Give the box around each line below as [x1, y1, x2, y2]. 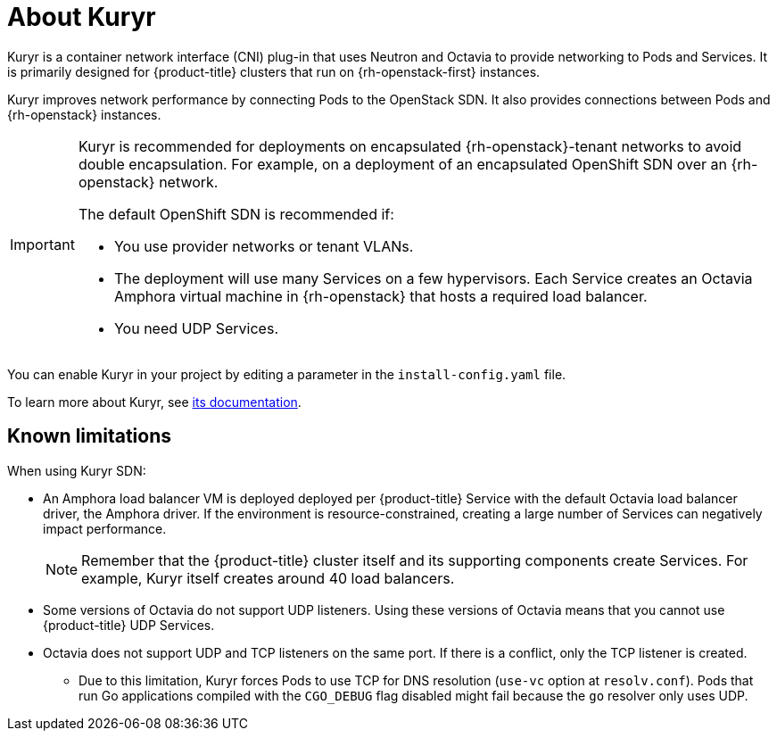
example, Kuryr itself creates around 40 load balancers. [81, 568, 455, 587]
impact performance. [43, 520, 167, 536]
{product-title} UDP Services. [43, 617, 215, 633]
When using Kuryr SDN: [7, 462, 146, 478]
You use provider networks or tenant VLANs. [113, 236, 414, 255]
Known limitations [7, 425, 171, 448]
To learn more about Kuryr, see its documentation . [7, 394, 302, 410]
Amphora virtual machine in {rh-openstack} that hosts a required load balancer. [113, 286, 648, 305]
